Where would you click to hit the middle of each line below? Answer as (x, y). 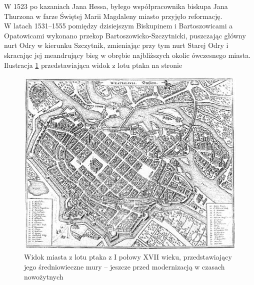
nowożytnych (44, 276)
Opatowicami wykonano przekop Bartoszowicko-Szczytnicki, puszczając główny (125, 35)
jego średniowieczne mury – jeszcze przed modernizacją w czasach (124, 267)
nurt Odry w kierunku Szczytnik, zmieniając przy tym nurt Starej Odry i (116, 45)
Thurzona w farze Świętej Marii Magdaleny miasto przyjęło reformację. (113, 16)
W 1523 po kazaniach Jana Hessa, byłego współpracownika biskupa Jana (116, 6)
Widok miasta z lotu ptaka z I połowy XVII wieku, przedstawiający (128, 257)
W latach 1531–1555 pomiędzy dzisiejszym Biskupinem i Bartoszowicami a (118, 26)
